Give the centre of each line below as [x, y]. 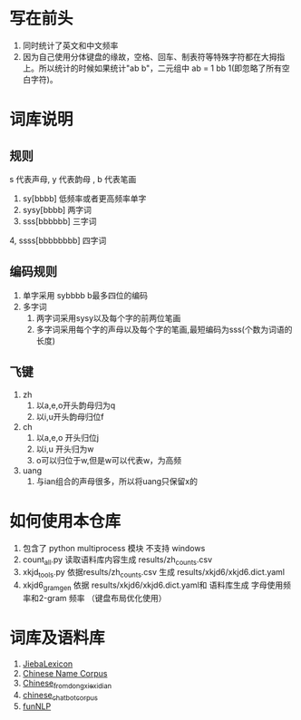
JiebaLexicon [48, 664]
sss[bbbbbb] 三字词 [59, 221]
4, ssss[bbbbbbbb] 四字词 [58, 240]
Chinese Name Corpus [65, 673]
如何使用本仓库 [65, 521]
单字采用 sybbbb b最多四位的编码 [85, 295]
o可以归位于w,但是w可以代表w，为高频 [109, 460]
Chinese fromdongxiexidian [67, 684]
